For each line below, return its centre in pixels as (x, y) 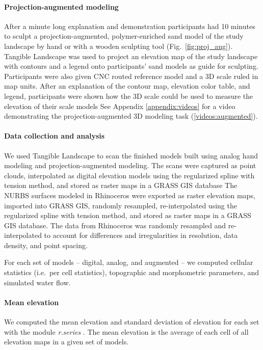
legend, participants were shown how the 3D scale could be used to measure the (129, 96)
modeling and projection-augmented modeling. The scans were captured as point (130, 165)
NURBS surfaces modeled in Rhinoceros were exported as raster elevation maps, (130, 195)
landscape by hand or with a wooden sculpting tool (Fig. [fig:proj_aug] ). (119, 46)
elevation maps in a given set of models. (67, 342)
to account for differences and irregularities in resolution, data (141, 235)
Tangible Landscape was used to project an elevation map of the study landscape (131, 56)
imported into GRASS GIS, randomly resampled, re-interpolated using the (121, 205)
